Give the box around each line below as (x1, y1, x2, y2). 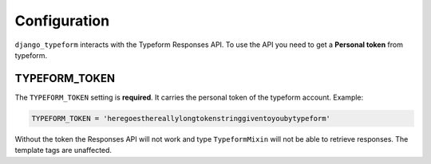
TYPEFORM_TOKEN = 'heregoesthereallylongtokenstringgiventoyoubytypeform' (31, 114, 331, 123)
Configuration (14, 12, 110, 29)
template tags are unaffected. (14, 146, 112, 155)
